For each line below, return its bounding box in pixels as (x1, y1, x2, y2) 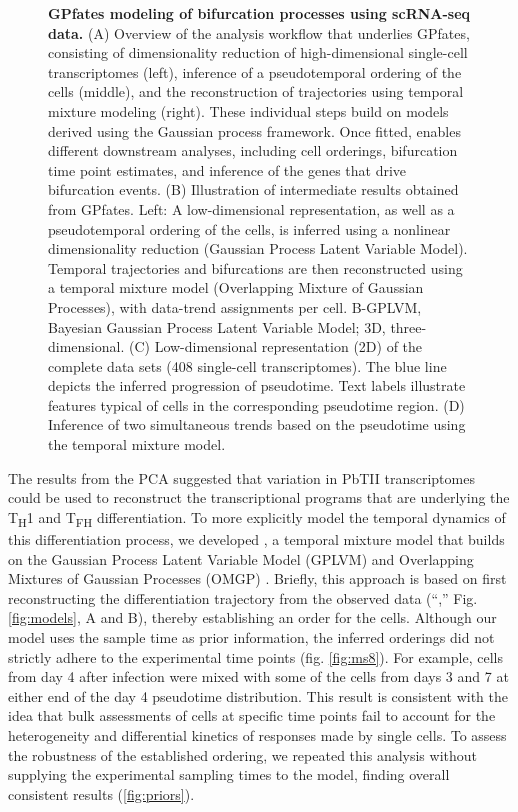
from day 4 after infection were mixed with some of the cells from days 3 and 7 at (8, 666, 509, 687)
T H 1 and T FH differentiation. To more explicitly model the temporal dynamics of (8, 506, 506, 530)
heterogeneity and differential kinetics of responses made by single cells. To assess (8, 724, 507, 745)
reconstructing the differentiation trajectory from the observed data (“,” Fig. (8, 587, 478, 608)
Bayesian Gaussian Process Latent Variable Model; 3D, (48, 316, 386, 337)
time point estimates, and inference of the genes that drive (48, 159, 407, 180)
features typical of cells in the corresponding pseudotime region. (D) (48, 394, 465, 415)
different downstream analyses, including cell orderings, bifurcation (48, 140, 458, 161)
